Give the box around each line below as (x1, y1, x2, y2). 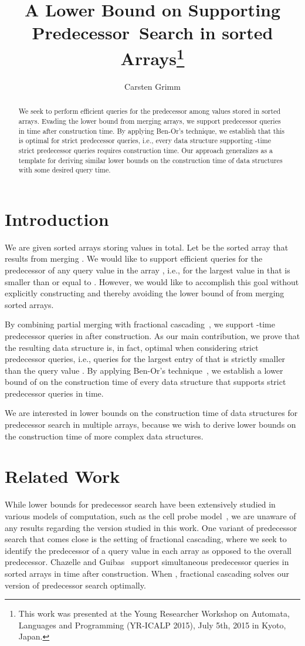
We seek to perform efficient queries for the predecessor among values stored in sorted (18, 106, 281, 116)
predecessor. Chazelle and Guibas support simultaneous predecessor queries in (5, 556, 289, 568)
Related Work (5, 464, 120, 488)
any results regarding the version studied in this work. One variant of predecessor (5, 521, 297, 533)
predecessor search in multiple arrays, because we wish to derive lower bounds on (5, 418, 296, 431)
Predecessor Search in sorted (32, 21, 273, 45)
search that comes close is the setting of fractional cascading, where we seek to (5, 533, 287, 545)
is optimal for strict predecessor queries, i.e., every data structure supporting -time (18, 136, 271, 146)
